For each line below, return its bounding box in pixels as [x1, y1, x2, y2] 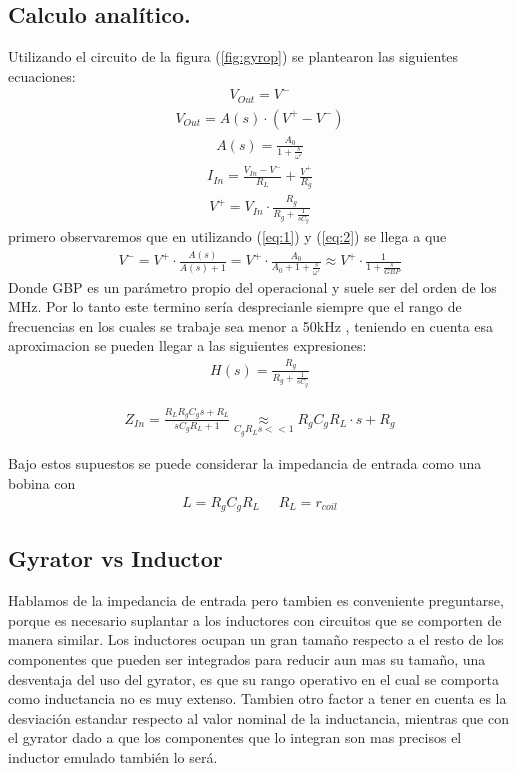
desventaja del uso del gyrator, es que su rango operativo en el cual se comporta [8, 668, 499, 689]
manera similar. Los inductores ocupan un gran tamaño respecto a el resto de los [8, 629, 504, 650]
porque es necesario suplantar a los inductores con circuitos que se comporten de [8, 609, 502, 630]
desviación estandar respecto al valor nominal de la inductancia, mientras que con [8, 707, 509, 728]
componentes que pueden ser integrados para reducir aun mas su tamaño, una [8, 649, 486, 669]
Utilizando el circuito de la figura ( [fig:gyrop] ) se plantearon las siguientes [8, 46, 459, 67]
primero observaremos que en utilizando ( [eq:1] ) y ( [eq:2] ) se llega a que [8, 226, 447, 247]
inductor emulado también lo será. [8, 746, 218, 767]
